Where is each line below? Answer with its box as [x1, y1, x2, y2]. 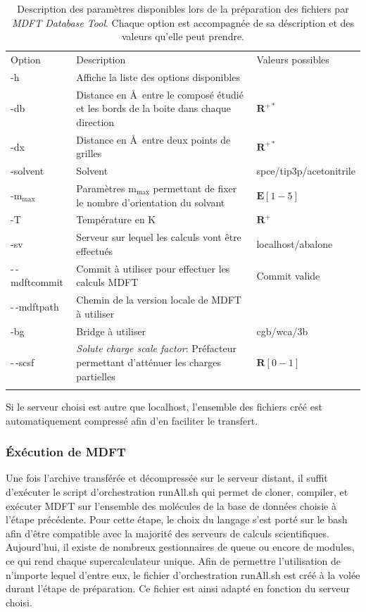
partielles [76, 368, 115, 383]
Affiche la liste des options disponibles [76, 69, 240, 84]
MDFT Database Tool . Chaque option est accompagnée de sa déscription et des [11, 15, 355, 30]
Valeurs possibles [256, 52, 329, 67]
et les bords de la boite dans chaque [76, 101, 231, 115]
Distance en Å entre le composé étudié [76, 87, 244, 101]
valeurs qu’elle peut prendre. [121, 29, 245, 44]
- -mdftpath [11, 299, 59, 313]
